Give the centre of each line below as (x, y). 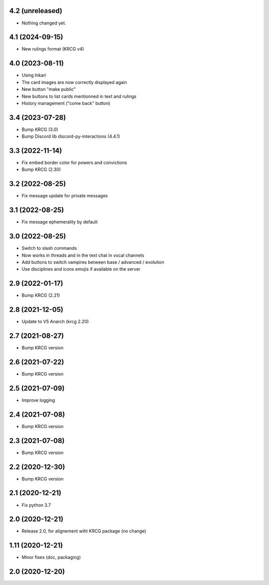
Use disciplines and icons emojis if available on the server (81, 269)
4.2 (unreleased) (36, 11)
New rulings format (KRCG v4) (53, 49)
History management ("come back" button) (66, 103)
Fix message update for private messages (65, 196)
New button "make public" (49, 89)
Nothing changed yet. (44, 23)
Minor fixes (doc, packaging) (51, 558)
